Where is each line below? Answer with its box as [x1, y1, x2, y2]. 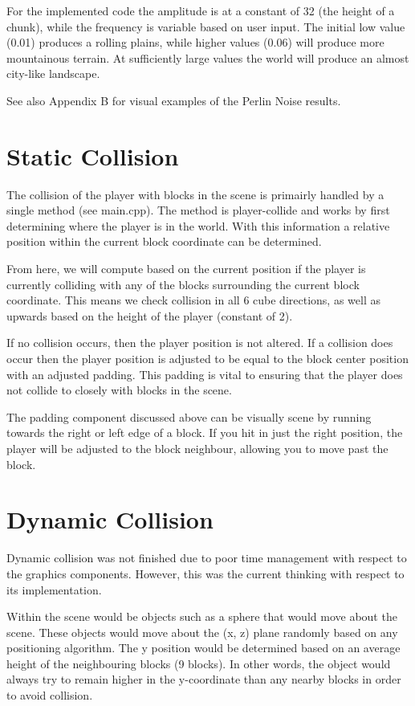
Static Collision [6, 139, 179, 172]
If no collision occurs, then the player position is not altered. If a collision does [6, 334, 393, 351]
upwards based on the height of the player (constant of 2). [6, 307, 293, 324]
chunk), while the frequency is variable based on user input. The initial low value [6, 18, 405, 35]
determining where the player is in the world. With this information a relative [6, 217, 390, 234]
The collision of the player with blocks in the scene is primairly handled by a [6, 186, 384, 202]
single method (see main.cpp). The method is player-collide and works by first [6, 202, 390, 218]
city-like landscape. [6, 65, 100, 82]
